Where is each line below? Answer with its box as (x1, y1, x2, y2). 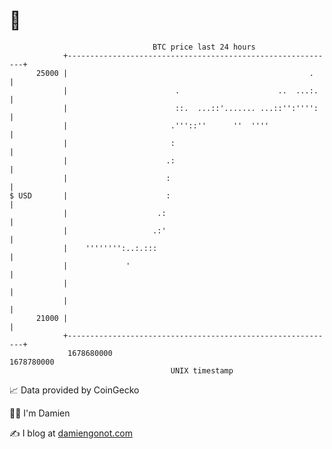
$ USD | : (9, 190, 171, 201)
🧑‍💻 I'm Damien (9, 407, 71, 419)
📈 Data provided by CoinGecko (9, 384, 140, 396)
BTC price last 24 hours (152, 42, 256, 52)
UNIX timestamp (170, 365, 234, 376)
